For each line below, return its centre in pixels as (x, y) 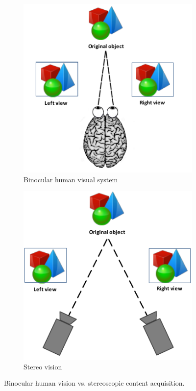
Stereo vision (43, 366)
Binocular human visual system (71, 179)
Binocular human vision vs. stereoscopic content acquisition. (94, 383)
